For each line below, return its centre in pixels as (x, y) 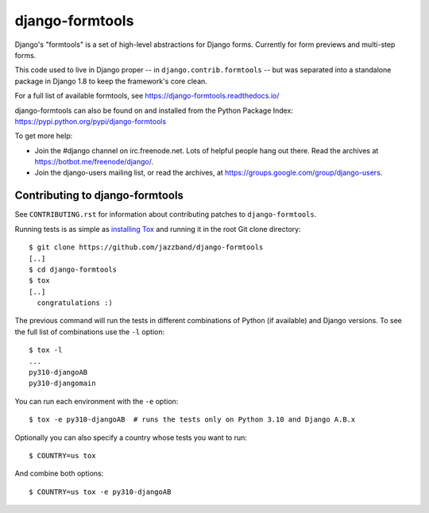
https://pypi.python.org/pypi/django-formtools (91, 121)
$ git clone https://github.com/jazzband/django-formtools (146, 247)
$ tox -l (46, 350)
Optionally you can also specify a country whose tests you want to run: (131, 438)
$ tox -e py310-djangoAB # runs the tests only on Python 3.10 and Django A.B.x (192, 420)
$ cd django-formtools (73, 269)
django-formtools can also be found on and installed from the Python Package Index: (154, 110)
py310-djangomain (62, 384)
